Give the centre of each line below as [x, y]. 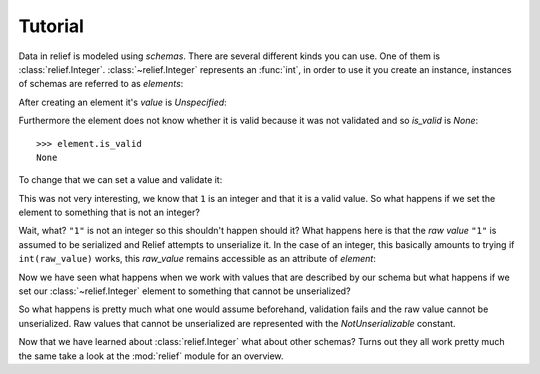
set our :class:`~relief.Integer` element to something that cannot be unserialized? [184, 291]
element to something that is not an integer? [109, 212]
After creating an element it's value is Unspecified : [122, 102]
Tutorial [51, 26]
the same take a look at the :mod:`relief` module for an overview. [151, 356]
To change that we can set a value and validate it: [120, 180]
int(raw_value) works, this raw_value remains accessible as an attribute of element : [197, 259]
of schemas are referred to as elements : [101, 84]
